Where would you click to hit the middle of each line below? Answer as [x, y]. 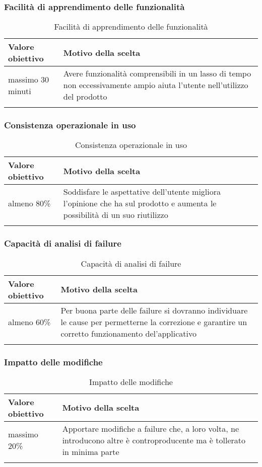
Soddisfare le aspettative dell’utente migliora [142, 192]
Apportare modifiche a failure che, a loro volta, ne [151, 428]
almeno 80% [29, 203]
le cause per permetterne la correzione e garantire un [154, 322]
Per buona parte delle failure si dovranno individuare [154, 310]
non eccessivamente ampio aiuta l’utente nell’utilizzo [156, 85]
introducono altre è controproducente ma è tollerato [154, 440]
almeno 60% [29, 322]
